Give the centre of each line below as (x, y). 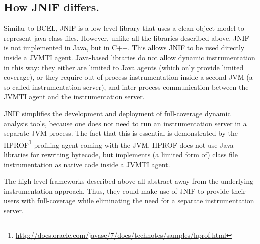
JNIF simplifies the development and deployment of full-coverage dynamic (117, 113)
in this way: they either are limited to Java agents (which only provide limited (124, 67)
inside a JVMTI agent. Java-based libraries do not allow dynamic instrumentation (130, 57)
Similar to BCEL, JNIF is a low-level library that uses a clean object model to (124, 28)
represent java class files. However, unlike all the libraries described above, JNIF (127, 38)
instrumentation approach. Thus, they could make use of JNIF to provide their (125, 191)
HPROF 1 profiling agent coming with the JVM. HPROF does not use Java (119, 144)
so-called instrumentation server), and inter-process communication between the (126, 87)
